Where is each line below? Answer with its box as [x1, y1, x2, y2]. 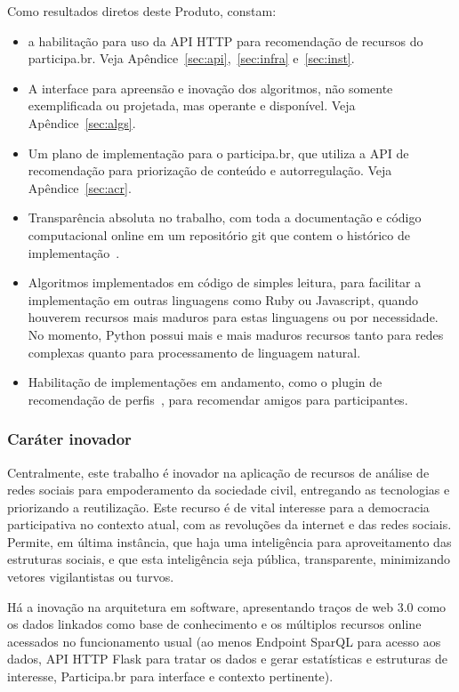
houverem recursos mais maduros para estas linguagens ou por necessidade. [28, 308, 439, 326]
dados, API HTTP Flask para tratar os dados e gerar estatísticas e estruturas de [7, 649, 448, 668]
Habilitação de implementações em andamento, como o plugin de [28, 373, 382, 391]
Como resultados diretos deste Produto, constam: [7, 2, 277, 20]
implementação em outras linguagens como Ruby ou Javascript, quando [28, 290, 418, 309]
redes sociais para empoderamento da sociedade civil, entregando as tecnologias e [7, 480, 450, 499]
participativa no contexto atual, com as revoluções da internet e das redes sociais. [7, 515, 452, 534]
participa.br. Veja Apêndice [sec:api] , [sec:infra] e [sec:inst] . [28, 49, 355, 68]
